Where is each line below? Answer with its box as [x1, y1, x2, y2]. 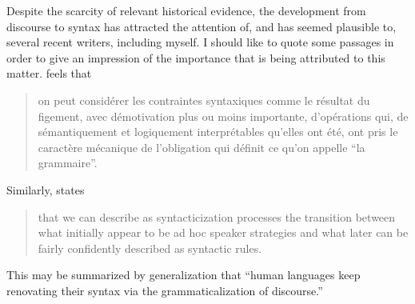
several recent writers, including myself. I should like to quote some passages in [6, 34, 394, 50]
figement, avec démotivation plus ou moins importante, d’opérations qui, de [38, 107, 409, 124]
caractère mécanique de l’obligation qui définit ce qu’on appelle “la [38, 138, 365, 155]
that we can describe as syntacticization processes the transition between [38, 208, 396, 225]
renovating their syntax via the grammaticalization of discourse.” [6, 282, 323, 298]
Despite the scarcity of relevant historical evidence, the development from [6, 2, 366, 18]
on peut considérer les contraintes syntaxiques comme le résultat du [38, 91, 370, 108]
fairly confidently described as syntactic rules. [38, 239, 262, 256]
